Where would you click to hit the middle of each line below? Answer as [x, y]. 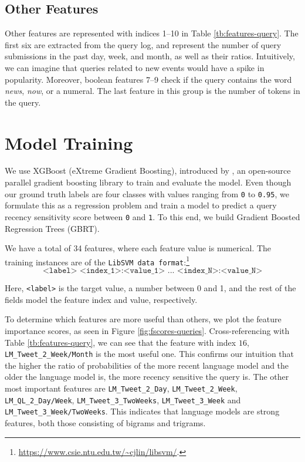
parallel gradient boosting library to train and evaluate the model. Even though [148, 182]
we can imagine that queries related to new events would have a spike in [135, 67]
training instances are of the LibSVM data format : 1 [97, 261]
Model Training [69, 142]
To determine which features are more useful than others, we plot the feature [143, 319]
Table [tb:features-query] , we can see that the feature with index [121, 342]
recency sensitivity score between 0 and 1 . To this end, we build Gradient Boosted [152, 216]
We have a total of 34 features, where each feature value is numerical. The [138, 248]
